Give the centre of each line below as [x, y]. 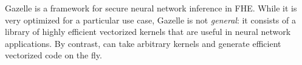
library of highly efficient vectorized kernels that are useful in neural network [148, 32]
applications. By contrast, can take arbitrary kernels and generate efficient [143, 43]
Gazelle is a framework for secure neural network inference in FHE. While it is [151, 8]
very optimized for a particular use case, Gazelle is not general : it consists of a [150, 20]
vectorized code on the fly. [53, 55]
